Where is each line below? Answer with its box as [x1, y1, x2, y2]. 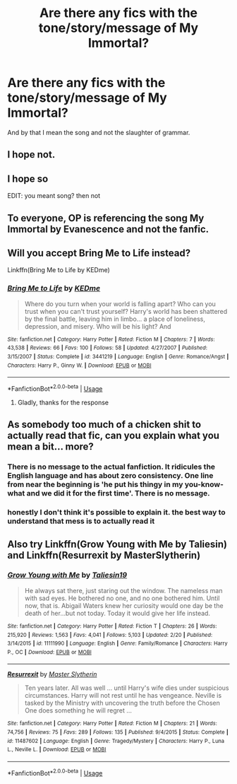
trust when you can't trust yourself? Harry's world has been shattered [24, 307, 228, 315]
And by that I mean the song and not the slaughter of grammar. [7, 128, 190, 136]
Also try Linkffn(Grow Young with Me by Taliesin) [7, 538, 228, 550]
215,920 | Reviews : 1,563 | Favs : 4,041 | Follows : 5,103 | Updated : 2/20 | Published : [7, 631, 213, 638]
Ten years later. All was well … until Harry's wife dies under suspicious [24, 684, 229, 692]
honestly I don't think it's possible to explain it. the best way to [7, 508, 226, 517]
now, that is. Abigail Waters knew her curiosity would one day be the [24, 601, 224, 609]
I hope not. [7, 148, 56, 160]
